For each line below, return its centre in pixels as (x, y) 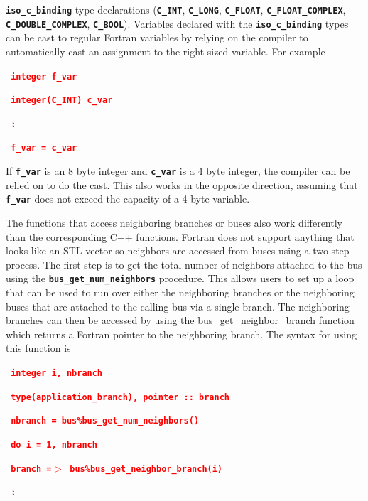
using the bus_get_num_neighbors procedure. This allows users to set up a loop (180, 278)
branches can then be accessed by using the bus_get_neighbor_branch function (180, 320)
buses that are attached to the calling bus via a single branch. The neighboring (178, 306)
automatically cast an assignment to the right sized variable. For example (166, 51)
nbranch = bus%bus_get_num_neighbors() (105, 421)
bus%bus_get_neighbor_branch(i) (146, 469)
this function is (38, 348)
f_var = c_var (44, 148)
